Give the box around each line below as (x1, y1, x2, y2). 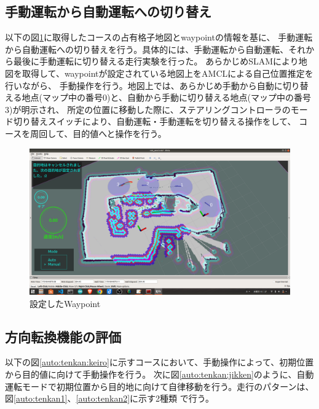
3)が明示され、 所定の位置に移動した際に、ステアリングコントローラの (5, 103, 291, 115)
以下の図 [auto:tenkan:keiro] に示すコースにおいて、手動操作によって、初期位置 (5, 356, 314, 368)
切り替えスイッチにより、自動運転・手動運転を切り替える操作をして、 (13, 115, 296, 128)
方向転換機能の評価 (5, 327, 121, 346)
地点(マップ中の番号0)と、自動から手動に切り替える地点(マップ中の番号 (22, 91, 311, 104)
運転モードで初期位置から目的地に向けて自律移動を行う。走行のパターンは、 (5, 380, 314, 392)
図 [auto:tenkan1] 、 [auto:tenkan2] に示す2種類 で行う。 (5, 392, 214, 405)
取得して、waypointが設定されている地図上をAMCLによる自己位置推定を (22, 66, 313, 79)
